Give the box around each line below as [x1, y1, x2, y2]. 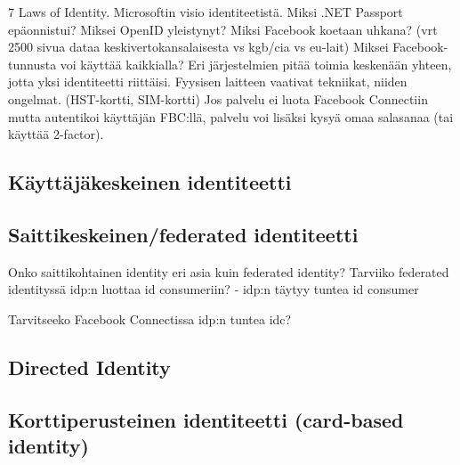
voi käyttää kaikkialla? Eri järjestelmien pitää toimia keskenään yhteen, [60, 54, 452, 73]
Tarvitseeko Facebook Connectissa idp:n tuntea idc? [8, 309, 292, 328]
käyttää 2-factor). [8, 125, 104, 143]
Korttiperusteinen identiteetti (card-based [8, 405, 404, 433]
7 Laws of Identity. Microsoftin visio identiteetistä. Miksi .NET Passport [8, 3, 403, 20]
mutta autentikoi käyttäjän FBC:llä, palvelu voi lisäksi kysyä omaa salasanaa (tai [8, 107, 454, 126]
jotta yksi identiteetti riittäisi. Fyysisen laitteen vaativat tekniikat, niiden [8, 72, 408, 91]
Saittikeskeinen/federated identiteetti [8, 220, 359, 248]
